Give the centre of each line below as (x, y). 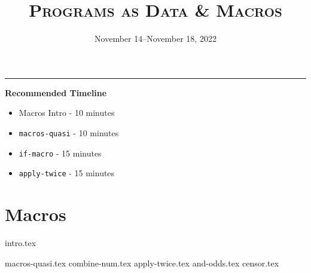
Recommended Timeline (56, 92)
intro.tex (21, 243)
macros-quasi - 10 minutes (69, 132)
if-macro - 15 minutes (60, 153)
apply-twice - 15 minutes (67, 173)
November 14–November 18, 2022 (155, 39)
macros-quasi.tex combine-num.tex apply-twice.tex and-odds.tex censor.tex (142, 263)
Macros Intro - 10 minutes (67, 113)
